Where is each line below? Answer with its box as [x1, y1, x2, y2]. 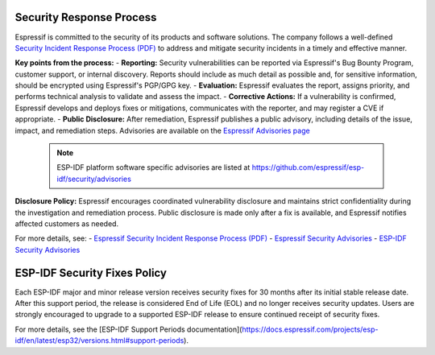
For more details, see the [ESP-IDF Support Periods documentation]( [14, 324, 242, 334]
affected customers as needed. [14, 218, 119, 229]
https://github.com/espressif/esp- [251, 163, 365, 172]
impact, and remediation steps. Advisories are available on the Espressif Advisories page [14, 126, 310, 135]
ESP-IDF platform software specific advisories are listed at [56, 163, 251, 172]
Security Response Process [14, 10, 157, 24]
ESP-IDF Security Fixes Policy [14, 266, 167, 279]
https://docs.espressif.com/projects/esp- [242, 324, 379, 334]
